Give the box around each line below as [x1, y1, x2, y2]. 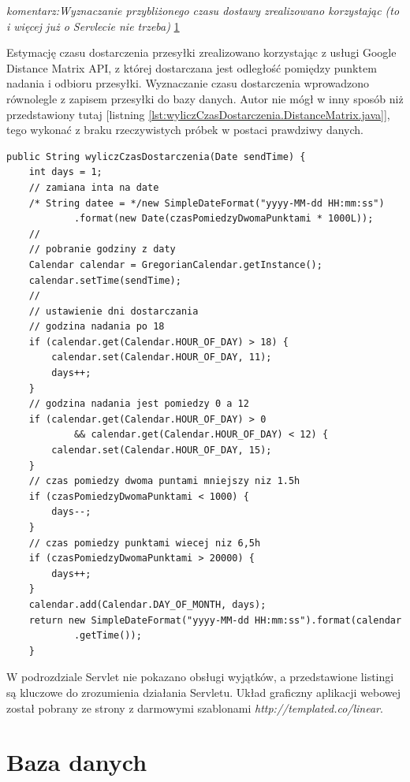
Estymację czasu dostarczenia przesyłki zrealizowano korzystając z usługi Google [6, 44, 397, 61]
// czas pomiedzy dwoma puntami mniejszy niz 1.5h [28, 475, 300, 487]
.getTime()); [73, 630, 142, 642]
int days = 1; [28, 166, 102, 178]
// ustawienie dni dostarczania [28, 305, 199, 317]
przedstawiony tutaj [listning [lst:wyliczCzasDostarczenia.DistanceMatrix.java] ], [6, 106, 390, 122]
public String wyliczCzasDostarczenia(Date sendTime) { [6, 151, 306, 162]
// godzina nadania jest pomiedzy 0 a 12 [28, 398, 249, 410]
